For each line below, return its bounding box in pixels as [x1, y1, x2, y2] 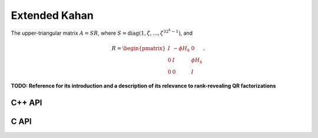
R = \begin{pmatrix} [111, 45, 166, 52]
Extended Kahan [11, 9, 94, 22]
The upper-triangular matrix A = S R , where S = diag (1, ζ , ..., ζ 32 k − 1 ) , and [11, 28, 193, 37]
